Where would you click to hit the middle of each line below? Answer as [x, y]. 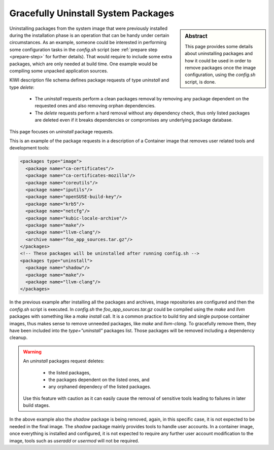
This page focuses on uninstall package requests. [61, 131]
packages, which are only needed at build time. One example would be [83, 64]
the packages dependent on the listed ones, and [99, 380]
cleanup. [19, 337]
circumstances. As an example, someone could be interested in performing [88, 43]
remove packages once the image [220, 67]
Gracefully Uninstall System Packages [92, 13]
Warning [32, 352]
